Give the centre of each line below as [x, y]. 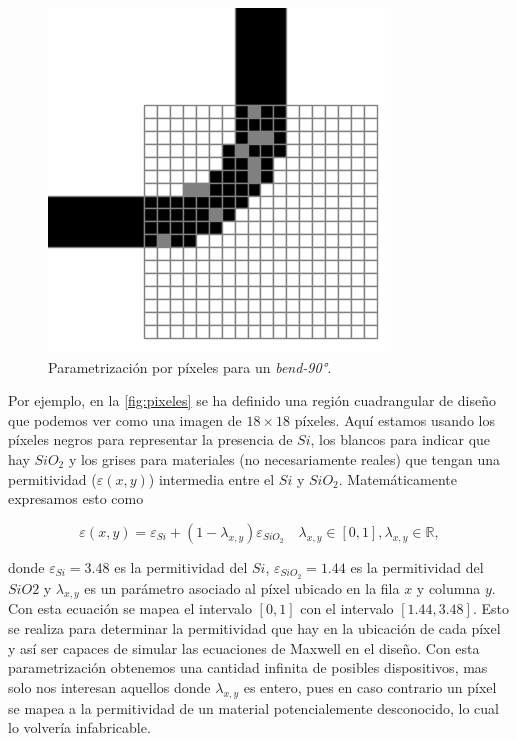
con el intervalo [347, 608]
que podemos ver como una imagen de [125, 419]
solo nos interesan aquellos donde [109, 686]
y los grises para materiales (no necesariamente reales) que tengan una [284, 458]
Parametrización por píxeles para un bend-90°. [190, 366]
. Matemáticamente [397, 478]
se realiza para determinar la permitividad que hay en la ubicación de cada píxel [254, 628]
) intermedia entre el [211, 478]
